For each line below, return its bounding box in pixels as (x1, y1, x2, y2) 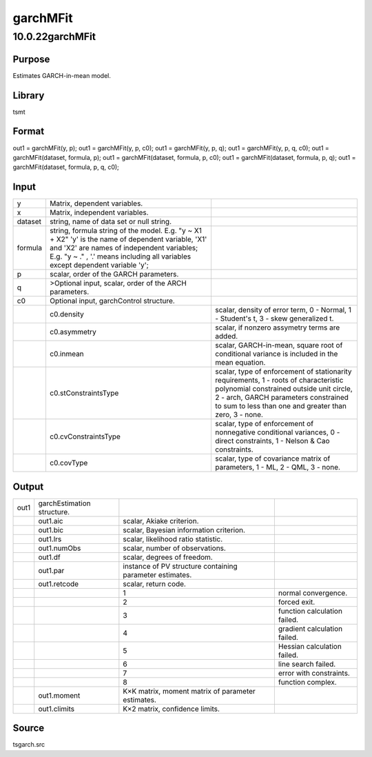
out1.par (38, 565, 65, 575)
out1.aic (38, 516, 63, 525)
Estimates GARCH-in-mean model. (12, 71, 112, 79)
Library (12, 90, 45, 101)
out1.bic (38, 525, 64, 534)
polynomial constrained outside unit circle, (214, 384, 353, 394)
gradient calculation (278, 624, 343, 634)
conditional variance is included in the (214, 349, 338, 359)
